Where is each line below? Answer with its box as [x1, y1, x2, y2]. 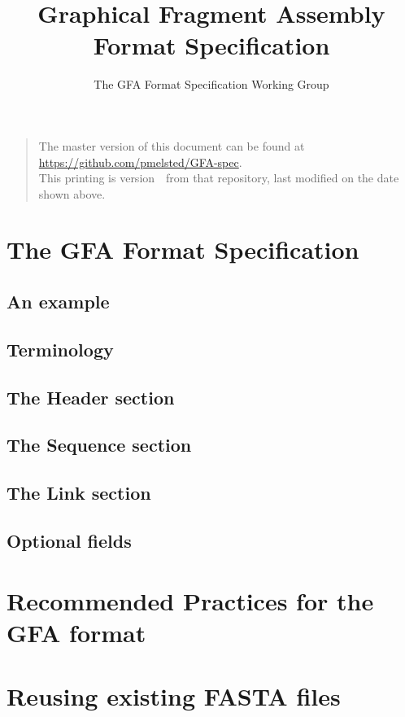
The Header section [7, 384, 175, 409]
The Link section [7, 480, 151, 505]
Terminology [7, 336, 114, 361]
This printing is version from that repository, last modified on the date [38, 169, 399, 186]
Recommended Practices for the [7, 584, 374, 617]
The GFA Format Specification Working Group [94, 76, 329, 93]
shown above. [38, 185, 106, 202]
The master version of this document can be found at [38, 137, 305, 154]
